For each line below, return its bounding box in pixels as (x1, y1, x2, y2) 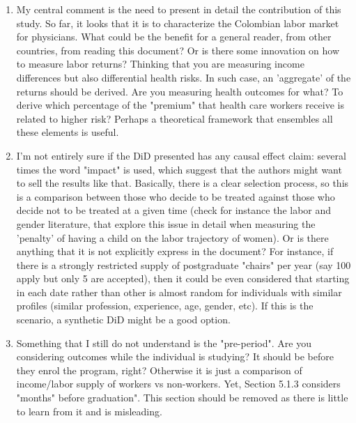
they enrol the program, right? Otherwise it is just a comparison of (16, 362, 302, 377)
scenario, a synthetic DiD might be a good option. (16, 312, 231, 327)
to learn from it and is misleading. (16, 403, 162, 418)
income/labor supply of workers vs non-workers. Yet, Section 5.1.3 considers (16, 376, 341, 391)
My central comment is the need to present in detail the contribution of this (16, 2, 341, 16)
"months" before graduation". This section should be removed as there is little (16, 390, 348, 405)
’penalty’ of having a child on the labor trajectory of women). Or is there (16, 230, 329, 245)
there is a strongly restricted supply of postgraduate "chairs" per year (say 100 (16, 257, 351, 272)
